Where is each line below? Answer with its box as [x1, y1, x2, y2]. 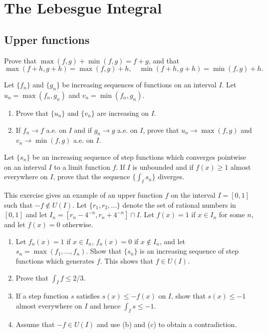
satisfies [76, 291, 100, 301]
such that [4, 199, 33, 210]
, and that [148, 55, 180, 65]
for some [219, 209, 245, 220]
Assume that [15, 319, 55, 329]
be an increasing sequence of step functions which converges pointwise [32, 151, 246, 162]
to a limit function [54, 161, 110, 172]
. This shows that [100, 255, 154, 266]
